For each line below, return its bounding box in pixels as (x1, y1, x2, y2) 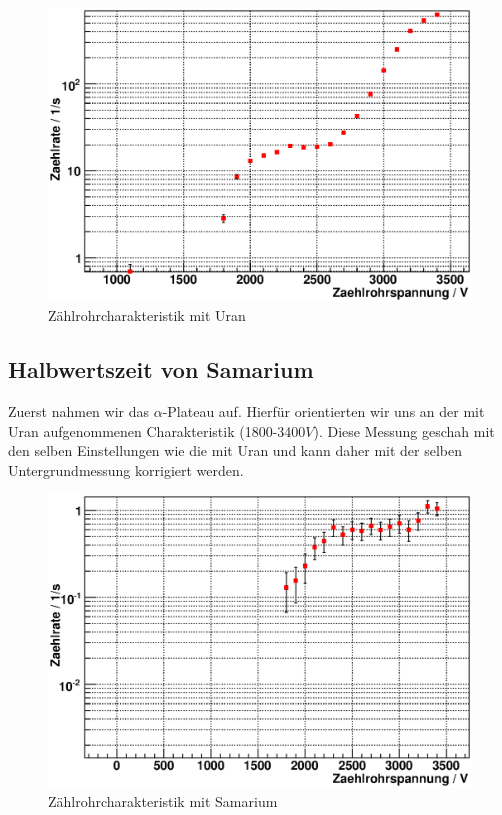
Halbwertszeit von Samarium (8, 354, 314, 385)
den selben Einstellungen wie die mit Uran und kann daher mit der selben (8, 440, 463, 461)
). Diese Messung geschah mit (313, 420, 495, 441)
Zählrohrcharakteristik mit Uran (48, 305, 246, 326)
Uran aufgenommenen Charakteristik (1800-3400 (8, 420, 306, 441)
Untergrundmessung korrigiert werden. (8, 459, 244, 480)
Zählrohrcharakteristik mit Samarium (48, 791, 278, 812)
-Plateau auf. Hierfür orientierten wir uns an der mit (162, 400, 485, 421)
